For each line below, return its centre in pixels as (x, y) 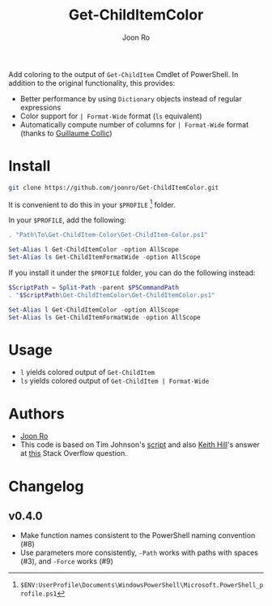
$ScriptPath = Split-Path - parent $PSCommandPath (94, 288)
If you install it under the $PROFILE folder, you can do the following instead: (132, 273)
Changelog (46, 486)
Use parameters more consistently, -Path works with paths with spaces (139, 552)
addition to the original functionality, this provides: (92, 83)
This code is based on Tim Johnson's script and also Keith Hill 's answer (140, 445)
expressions (40, 107)
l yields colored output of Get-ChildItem (87, 372)
